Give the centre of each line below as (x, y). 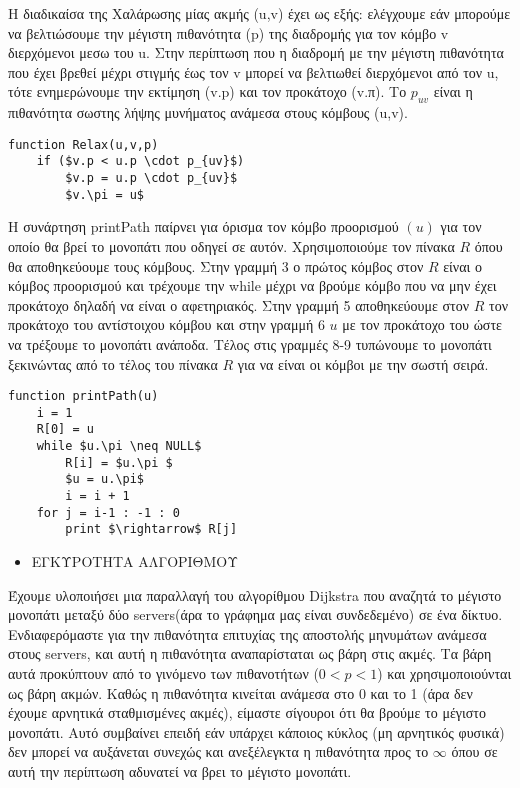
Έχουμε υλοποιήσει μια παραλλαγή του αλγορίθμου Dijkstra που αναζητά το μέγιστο (255, 594)
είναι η (453, 91)
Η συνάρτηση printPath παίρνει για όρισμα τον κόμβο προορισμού (203, 226)
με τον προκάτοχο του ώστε (422, 324)
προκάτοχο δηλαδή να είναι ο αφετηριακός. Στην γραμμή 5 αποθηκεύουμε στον (239, 304)
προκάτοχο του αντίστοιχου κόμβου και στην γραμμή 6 (166, 324)
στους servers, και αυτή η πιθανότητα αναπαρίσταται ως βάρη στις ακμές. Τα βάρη (250, 653)
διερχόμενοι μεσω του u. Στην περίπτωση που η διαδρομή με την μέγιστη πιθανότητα (256, 52)
